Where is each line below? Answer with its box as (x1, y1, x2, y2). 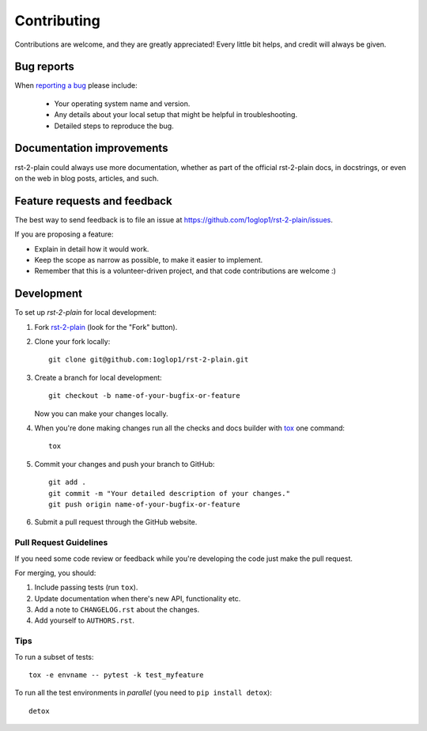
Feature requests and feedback (14, 194, 173, 207)
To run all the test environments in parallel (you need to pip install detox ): (14, 688, 272, 698)
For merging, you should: (14, 568, 96, 578)
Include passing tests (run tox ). (34, 582, 138, 593)
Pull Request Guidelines (14, 537, 108, 548)
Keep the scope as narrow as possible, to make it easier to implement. (34, 256, 263, 264)
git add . (48, 478, 86, 487)
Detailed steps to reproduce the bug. (54, 121, 174, 131)
